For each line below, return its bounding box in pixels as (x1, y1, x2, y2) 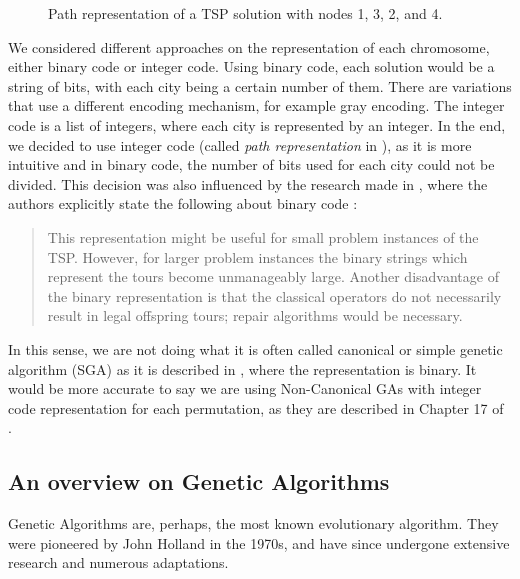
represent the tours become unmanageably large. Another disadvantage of (47, 266, 499, 287)
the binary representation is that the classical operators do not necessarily (47, 285, 502, 306)
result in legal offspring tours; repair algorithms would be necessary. (47, 305, 463, 326)
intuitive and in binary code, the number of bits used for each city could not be (8, 154, 495, 175)
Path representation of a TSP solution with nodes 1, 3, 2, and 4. (48, 3, 443, 23)
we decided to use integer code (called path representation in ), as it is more (8, 134, 472, 155)
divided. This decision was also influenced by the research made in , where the (8, 173, 488, 194)
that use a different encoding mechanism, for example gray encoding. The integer (8, 95, 505, 116)
